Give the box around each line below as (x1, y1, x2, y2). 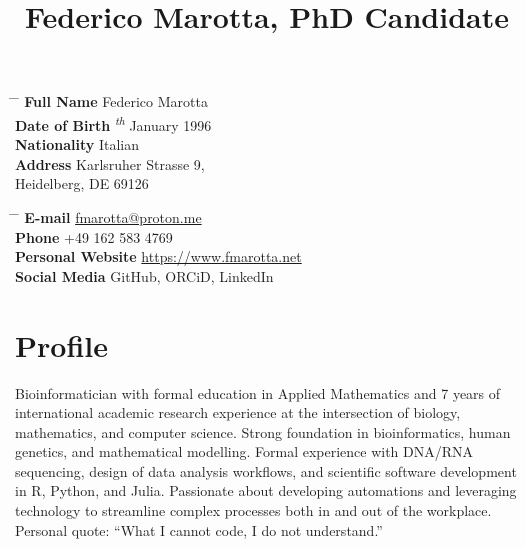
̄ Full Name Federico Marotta (15, 91, 208, 112)
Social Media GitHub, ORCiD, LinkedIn (15, 265, 274, 286)
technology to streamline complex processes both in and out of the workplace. (15, 500, 492, 521)
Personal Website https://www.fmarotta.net (15, 246, 302, 267)
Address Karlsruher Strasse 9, (15, 153, 205, 174)
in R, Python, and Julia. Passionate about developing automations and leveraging (15, 480, 517, 501)
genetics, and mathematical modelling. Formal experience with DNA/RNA (15, 441, 474, 462)
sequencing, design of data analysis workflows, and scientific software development (15, 460, 517, 481)
